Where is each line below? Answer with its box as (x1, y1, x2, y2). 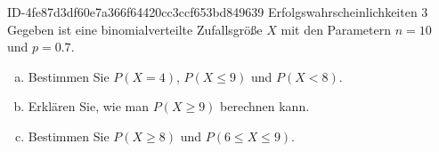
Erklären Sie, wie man (28, 97, 150, 116)
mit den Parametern (280, 20, 392, 38)
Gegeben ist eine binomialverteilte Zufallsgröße (7, 20, 263, 38)
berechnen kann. (220, 97, 310, 116)
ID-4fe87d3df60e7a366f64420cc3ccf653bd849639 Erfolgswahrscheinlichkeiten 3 (7, 3, 428, 20)
